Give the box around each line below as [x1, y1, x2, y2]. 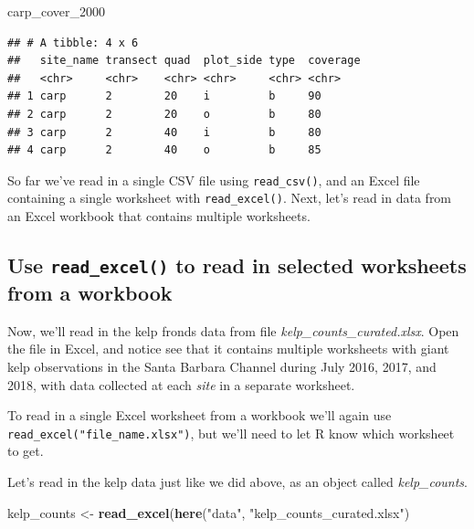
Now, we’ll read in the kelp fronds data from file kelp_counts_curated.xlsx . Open [7, 321, 459, 340]
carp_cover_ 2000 [7, 2, 106, 20]
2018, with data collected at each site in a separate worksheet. [7, 375, 355, 394]
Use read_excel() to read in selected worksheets [7, 251, 467, 280]
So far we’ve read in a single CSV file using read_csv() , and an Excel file [7, 170, 420, 189]
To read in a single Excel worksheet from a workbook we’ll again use [7, 406, 392, 425]
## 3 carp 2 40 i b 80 [7, 125, 321, 139]
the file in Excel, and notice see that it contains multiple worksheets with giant [7, 339, 449, 358]
